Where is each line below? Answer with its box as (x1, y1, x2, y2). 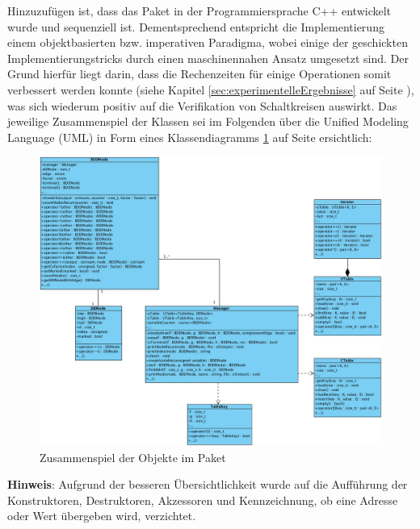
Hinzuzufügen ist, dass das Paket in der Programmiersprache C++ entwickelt (7, 2, 392, 19)
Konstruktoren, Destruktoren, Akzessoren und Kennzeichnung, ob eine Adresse (7, 491, 398, 508)
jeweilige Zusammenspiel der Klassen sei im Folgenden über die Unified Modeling (7, 113, 409, 130)
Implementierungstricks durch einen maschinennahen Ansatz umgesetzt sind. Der (7, 49, 409, 66)
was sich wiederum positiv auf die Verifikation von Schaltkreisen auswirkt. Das (7, 97, 397, 114)
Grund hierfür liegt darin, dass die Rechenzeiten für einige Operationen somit (7, 65, 392, 82)
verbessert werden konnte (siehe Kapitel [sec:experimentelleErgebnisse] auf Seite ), (7, 81, 414, 98)
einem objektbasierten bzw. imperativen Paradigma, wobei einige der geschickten (7, 34, 408, 51)
